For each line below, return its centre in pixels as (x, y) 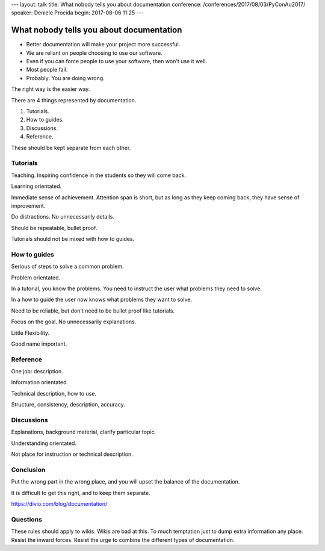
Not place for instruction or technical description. (72, 454)
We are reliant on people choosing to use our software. (94, 53)
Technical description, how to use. (54, 393)
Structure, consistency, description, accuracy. (68, 405)
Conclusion (28, 470)
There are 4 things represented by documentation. (74, 100)
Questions (26, 519)
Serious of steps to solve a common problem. (67, 266)
